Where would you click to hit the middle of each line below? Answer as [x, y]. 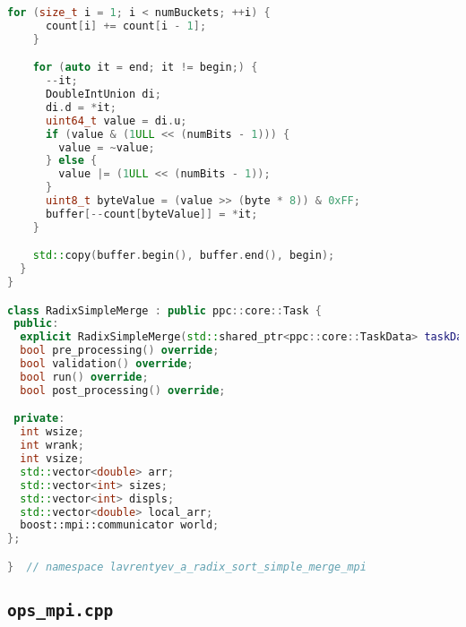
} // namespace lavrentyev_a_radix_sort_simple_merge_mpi [187, 567]
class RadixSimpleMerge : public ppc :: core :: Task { [164, 310]
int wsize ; [52, 432]
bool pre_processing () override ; [120, 351]
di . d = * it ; [81, 107]
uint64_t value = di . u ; [116, 120]
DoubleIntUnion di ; [103, 94]
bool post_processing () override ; [123, 390]
